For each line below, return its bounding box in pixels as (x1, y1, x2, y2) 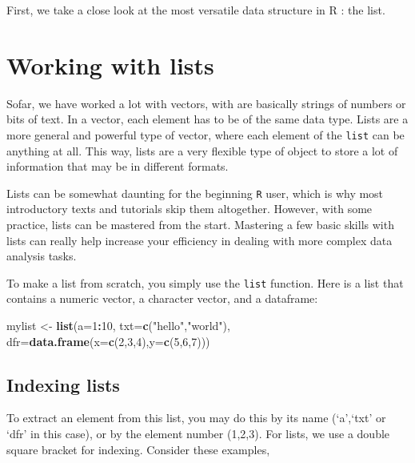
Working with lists (6, 48, 214, 81)
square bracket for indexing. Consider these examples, (6, 441, 270, 457)
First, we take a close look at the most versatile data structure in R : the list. (6, 2, 385, 18)
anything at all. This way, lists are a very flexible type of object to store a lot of (6, 142, 398, 159)
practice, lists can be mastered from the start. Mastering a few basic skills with (6, 216, 394, 232)
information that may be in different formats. (6, 158, 229, 175)
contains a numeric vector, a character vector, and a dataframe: (6, 290, 318, 307)
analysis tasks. (6, 248, 77, 264)
